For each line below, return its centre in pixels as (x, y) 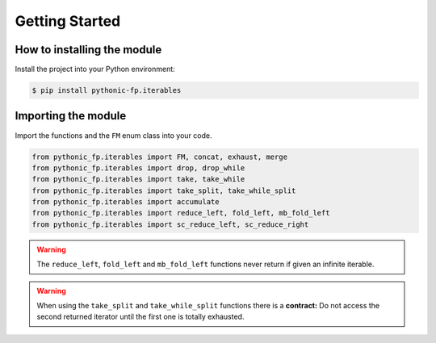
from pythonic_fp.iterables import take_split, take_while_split (164, 190)
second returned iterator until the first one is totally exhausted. (140, 317)
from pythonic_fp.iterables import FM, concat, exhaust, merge (160, 157)
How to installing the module (88, 50)
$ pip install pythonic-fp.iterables (107, 90)
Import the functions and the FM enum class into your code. (113, 135)
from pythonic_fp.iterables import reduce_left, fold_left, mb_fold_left (181, 213)
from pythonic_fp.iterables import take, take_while (138, 179)
